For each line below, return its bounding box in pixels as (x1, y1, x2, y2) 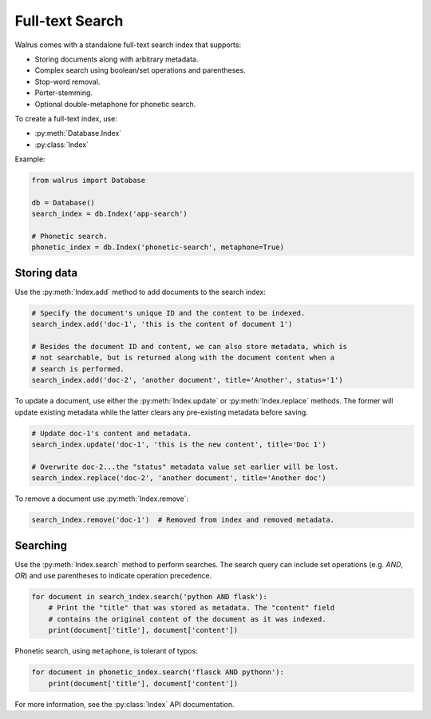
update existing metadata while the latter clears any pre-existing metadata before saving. (14, 407, 309, 417)
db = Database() (31, 198, 96, 207)
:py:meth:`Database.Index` (34, 129, 122, 138)
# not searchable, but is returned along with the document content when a (31, 353, 335, 363)
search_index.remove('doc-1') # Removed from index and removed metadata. (31, 515, 335, 525)
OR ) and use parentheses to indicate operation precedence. (14, 571, 212, 580)
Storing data (14, 266, 78, 280)
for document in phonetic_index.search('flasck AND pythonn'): (31, 668, 285, 677)
